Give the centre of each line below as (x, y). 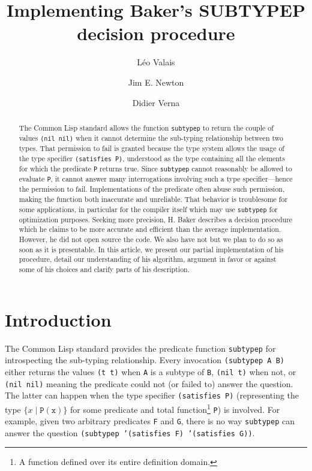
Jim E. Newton (156, 82)
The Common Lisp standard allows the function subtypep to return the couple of (146, 127)
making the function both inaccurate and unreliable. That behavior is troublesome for (153, 199)
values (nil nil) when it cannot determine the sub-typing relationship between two (151, 138)
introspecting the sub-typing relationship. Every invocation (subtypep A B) (145, 360)
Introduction (58, 319)
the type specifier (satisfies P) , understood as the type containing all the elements (152, 158)
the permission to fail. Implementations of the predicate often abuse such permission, (152, 189)
